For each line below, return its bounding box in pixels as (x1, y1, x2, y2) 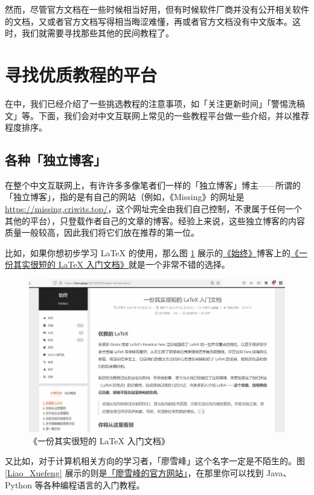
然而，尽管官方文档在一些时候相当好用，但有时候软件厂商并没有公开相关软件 (5, 3, 309, 15)
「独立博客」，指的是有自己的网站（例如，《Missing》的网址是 (5, 190, 245, 203)
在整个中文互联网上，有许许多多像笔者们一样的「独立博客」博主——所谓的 (5, 178, 301, 191)
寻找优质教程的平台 (5, 62, 158, 86)
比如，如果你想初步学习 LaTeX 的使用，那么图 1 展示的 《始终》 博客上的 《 (5, 246, 300, 259)
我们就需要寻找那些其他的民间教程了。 (21, 27, 174, 39)
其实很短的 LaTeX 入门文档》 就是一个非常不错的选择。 (13, 258, 230, 271)
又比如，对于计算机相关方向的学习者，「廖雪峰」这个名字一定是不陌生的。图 (5, 455, 305, 467)
